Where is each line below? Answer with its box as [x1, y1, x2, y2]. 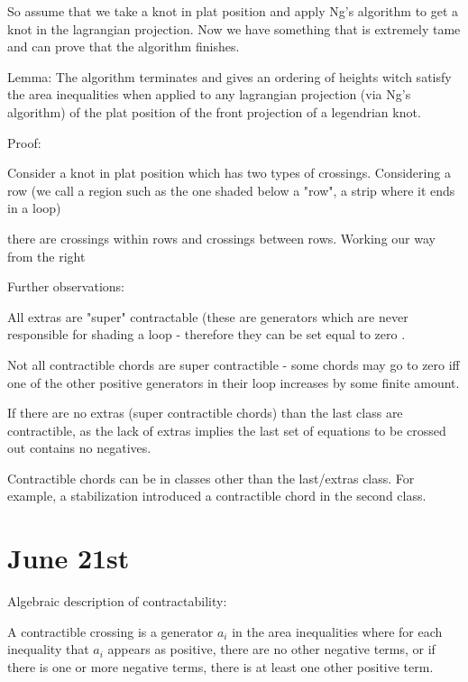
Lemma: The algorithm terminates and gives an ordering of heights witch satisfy [7, 67, 452, 86]
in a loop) [7, 198, 61, 217]
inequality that [7, 640, 89, 659]
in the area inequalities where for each [232, 622, 443, 641]
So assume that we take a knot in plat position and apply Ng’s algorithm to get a [7, 2, 459, 20]
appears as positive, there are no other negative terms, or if [107, 640, 436, 659]
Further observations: [7, 277, 124, 296]
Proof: [7, 133, 41, 152]
